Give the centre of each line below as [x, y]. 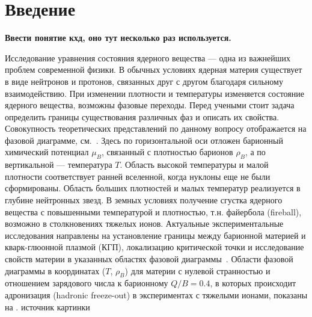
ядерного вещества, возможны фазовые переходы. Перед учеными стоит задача [150, 105]
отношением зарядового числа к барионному [87, 283]
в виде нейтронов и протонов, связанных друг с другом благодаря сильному [144, 81]
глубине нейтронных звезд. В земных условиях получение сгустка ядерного [144, 200]
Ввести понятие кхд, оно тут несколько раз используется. [118, 38]
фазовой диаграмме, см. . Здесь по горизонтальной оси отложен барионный [144, 140]
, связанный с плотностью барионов [167, 152]
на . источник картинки [47, 306]
